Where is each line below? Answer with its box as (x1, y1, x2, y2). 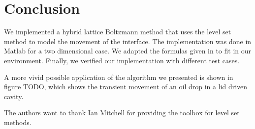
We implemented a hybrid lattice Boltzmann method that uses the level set (4, 26, 231, 37)
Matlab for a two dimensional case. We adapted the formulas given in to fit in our (4, 46, 252, 56)
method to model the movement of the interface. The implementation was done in (4, 36, 252, 46)
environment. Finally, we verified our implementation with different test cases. (4, 55, 240, 65)
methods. (4, 117, 32, 127)
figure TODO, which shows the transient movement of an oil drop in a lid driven (4, 81, 248, 92)
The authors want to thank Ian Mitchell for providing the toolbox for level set (4, 107, 240, 118)
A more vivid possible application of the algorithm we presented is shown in (4, 72, 233, 82)
